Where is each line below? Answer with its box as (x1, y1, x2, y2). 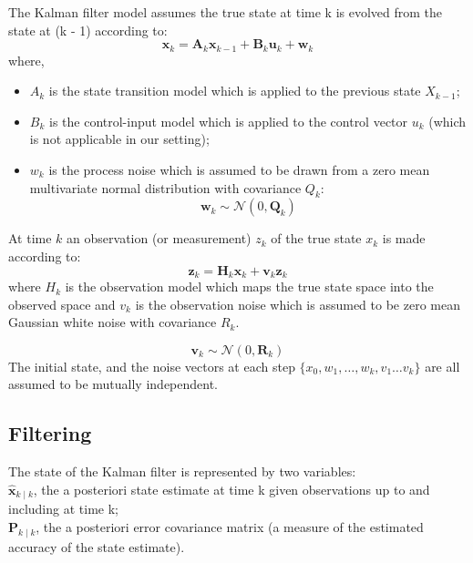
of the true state (271, 229, 362, 248)
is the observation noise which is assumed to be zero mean (135, 294, 460, 313)
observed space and (8, 294, 116, 313)
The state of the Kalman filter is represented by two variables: (8, 462, 356, 481)
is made (382, 229, 426, 248)
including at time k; (8, 499, 118, 518)
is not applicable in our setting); (29, 129, 210, 148)
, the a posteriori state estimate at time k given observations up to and (33, 479, 430, 498)
